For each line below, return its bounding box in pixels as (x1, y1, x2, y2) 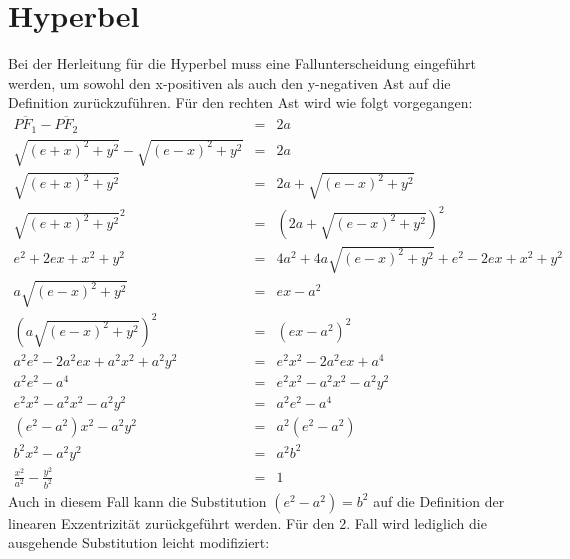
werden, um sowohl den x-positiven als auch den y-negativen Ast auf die (8, 72, 451, 93)
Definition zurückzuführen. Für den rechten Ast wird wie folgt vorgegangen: (8, 92, 473, 113)
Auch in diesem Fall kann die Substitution (8, 490, 267, 511)
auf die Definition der (373, 490, 505, 511)
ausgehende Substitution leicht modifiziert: (8, 532, 270, 553)
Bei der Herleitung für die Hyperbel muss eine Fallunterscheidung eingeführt (8, 53, 476, 74)
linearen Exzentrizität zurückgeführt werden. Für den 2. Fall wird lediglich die (8, 512, 487, 533)
